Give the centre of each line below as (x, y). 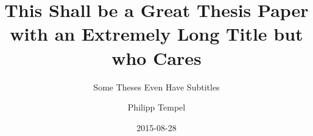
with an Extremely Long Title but (156, 34)
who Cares (156, 57)
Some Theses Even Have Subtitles (156, 87)
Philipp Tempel (156, 107)
